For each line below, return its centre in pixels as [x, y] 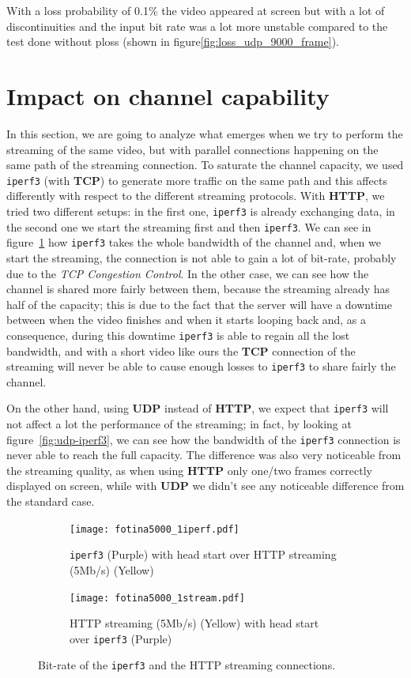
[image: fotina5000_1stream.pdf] [157, 598]
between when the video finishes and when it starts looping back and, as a [187, 320]
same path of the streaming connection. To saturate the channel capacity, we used [205, 165]
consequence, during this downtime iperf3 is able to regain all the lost [178, 335]
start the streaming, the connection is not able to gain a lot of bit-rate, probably [202, 257]
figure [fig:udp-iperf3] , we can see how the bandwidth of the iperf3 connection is [204, 439]
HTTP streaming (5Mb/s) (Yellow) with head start [194, 623]
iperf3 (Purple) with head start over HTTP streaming [203, 554]
